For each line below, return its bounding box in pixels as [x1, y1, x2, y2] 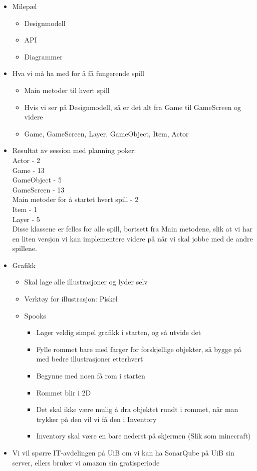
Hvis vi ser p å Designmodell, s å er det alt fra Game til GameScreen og [24, 101, 241, 112]
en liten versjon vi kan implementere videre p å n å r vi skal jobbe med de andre [12, 233, 253, 243]
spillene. [12, 243, 37, 253]
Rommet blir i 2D [36, 387, 91, 397]
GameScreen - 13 [12, 184, 65, 194]
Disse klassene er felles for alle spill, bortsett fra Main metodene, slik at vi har [12, 223, 253, 234]
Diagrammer [24, 51, 63, 61]
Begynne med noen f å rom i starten [36, 370, 145, 381]
